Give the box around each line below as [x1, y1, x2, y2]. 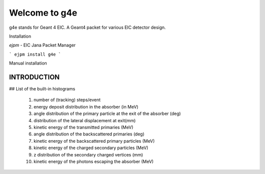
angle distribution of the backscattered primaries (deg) [33, 131, 145, 137]
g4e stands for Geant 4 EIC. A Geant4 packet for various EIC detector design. [9, 24, 166, 30]
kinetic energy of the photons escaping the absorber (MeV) [33, 158, 154, 164]
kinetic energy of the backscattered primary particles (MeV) [33, 138, 155, 144]
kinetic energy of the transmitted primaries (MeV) [33, 124, 133, 130]
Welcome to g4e [9, 7, 78, 18]
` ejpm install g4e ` [9, 51, 61, 57]
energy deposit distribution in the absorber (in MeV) [33, 104, 138, 109]
